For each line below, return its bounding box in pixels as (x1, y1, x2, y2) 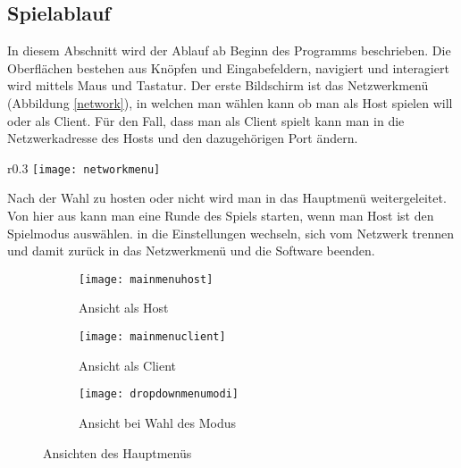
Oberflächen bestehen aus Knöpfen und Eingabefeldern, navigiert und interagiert (7, 58, 449, 77)
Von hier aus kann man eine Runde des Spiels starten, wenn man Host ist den (7, 206, 434, 225)
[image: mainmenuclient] (79, 330, 226, 344)
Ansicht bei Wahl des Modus (79, 413, 237, 431)
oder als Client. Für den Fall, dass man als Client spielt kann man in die (7, 111, 405, 130)
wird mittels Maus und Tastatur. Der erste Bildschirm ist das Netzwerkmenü (7, 76, 429, 95)
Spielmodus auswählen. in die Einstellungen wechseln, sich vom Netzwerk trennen (7, 223, 454, 242)
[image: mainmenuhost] (79, 272, 214, 286)
